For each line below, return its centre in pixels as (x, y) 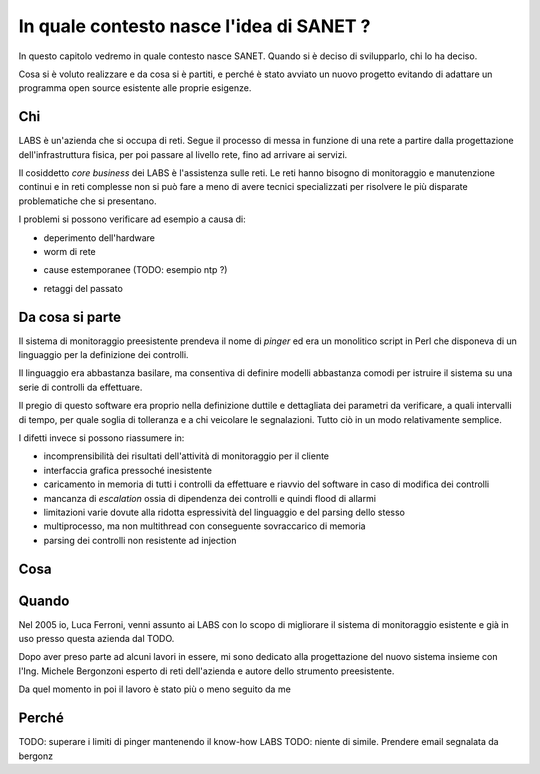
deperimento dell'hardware (99, 237)
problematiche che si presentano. (87, 201)
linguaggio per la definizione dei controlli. (103, 355)
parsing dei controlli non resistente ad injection (140, 540)
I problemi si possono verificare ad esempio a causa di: (132, 219)
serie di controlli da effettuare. (80, 387)
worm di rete (69, 251)
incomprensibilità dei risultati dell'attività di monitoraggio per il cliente (186, 456)
